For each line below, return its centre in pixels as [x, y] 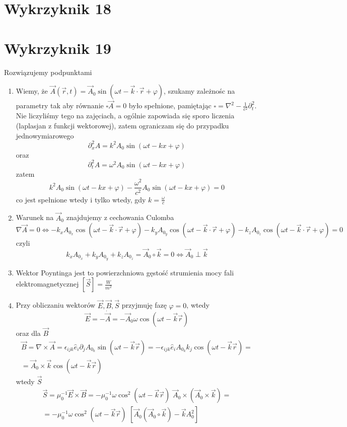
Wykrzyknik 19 [58, 48]
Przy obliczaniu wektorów [56, 305]
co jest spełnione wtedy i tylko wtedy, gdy [81, 199]
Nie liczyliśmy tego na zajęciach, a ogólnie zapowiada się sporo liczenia [125, 116]
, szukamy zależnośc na [199, 91]
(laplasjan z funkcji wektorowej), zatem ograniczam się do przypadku [122, 126]
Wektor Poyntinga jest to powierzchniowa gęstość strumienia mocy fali [125, 272]
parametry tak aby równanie [60, 105]
